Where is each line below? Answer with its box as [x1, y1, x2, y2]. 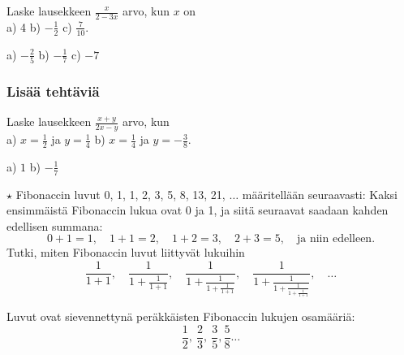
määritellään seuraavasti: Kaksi [242, 185, 398, 202]
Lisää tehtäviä [6, 80, 100, 101]
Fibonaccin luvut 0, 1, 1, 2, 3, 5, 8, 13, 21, [15, 185, 226, 202]
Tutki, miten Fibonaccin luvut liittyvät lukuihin [6, 244, 245, 261]
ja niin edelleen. [297, 233, 376, 245]
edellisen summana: [6, 217, 103, 234]
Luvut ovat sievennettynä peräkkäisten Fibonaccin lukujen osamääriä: [6, 308, 355, 325]
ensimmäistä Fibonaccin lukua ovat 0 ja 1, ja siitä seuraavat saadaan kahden [6, 201, 389, 219]
